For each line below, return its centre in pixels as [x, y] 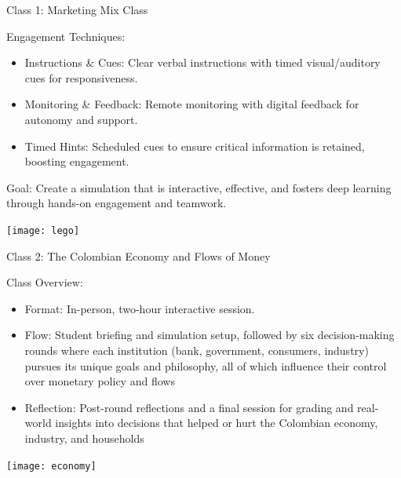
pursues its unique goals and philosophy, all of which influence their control [206, 365]
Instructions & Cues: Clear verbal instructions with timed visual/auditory [202, 62]
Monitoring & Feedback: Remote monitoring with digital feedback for [192, 104]
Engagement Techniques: [66, 36]
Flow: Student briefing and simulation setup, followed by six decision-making [210, 335]
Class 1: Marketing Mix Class [77, 9]
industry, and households [84, 438]
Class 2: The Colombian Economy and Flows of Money [139, 255]
